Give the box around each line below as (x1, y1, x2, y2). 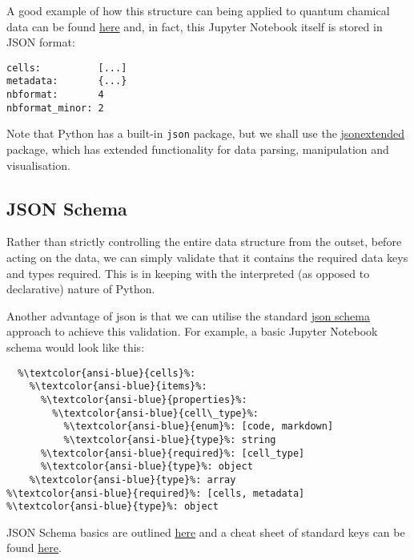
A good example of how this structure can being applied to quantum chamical (6, 2, 390, 18)
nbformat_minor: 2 (6, 102, 104, 114)
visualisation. (6, 156, 70, 173)
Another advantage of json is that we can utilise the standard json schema (6, 307, 370, 324)
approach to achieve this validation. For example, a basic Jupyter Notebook (6, 323, 378, 340)
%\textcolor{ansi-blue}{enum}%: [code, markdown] (63, 421, 334, 433)
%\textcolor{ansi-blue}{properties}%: (40, 393, 247, 405)
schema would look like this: (6, 339, 145, 356)
